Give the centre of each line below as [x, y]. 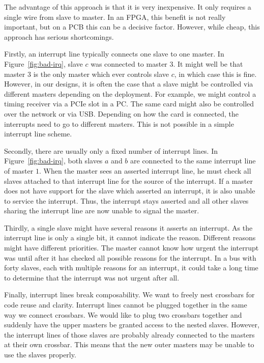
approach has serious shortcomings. [59, 36]
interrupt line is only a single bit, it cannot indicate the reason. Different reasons [130, 238]
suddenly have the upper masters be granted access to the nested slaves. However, [132, 325]
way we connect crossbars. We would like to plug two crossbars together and [123, 314]
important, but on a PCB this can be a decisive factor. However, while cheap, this [132, 27]
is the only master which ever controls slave [101, 74]
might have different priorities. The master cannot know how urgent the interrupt [131, 248]
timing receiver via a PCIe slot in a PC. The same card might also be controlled [129, 104]
